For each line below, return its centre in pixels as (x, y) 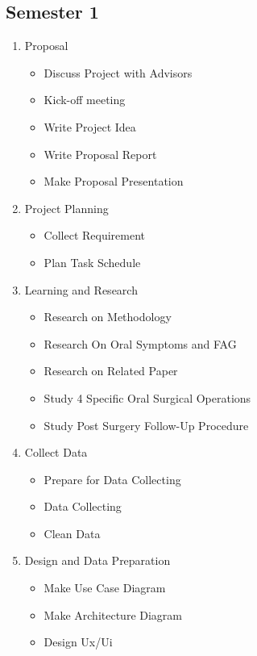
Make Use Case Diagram (105, 588)
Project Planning (66, 208)
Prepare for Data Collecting (112, 479)
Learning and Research (81, 289)
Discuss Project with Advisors (118, 72)
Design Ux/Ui (78, 642)
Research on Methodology (108, 317)
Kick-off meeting (85, 100)
